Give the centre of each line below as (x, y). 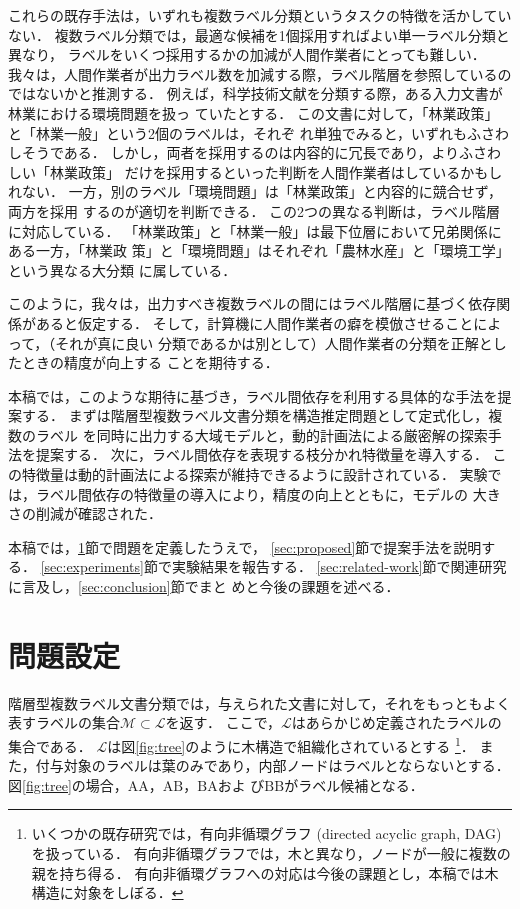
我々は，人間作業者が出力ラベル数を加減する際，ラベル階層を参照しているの (260, 73)
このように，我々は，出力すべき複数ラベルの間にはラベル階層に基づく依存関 (259, 303)
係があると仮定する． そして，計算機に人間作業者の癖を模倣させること (241, 322)
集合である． (50, 745)
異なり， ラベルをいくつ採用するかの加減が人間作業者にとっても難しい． (247, 54)
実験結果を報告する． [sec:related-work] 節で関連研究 (339, 566)
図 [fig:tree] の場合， (68, 784)
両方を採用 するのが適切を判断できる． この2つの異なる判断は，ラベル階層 (254, 210)
